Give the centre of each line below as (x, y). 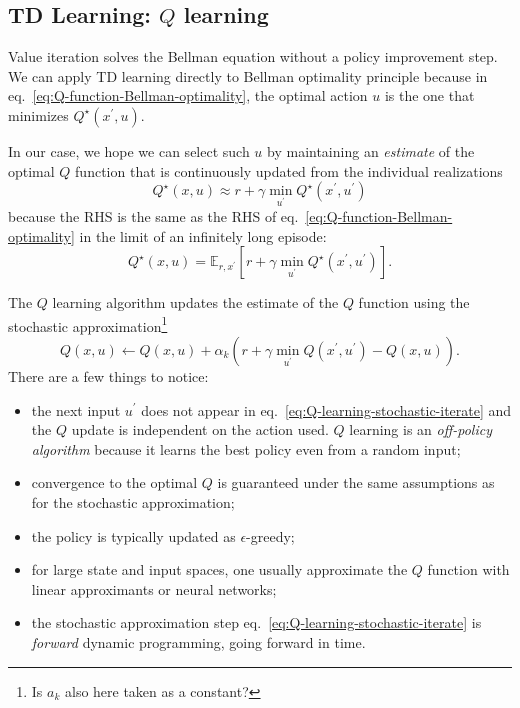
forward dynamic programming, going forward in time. (198, 641)
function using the (414, 302)
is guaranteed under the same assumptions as (356, 482)
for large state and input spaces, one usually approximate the (219, 569)
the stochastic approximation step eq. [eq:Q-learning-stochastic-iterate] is (256, 622)
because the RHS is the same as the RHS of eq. (153, 215)
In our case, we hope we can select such (129, 150)
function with (468, 569)
